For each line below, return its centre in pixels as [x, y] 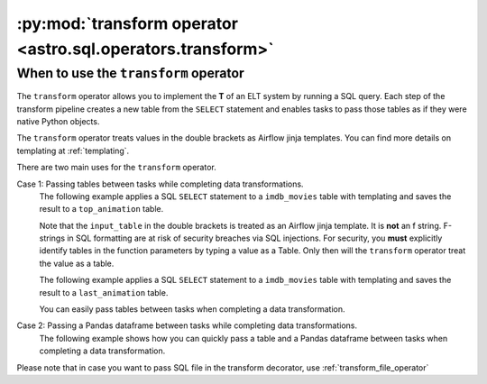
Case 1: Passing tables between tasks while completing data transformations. [160, 184]
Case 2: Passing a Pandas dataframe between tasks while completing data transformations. [187, 325]
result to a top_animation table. [101, 209]
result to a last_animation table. [104, 292]
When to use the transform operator [131, 73]
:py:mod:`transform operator [128, 23]
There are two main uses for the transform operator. [116, 168]
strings [52, 238]
